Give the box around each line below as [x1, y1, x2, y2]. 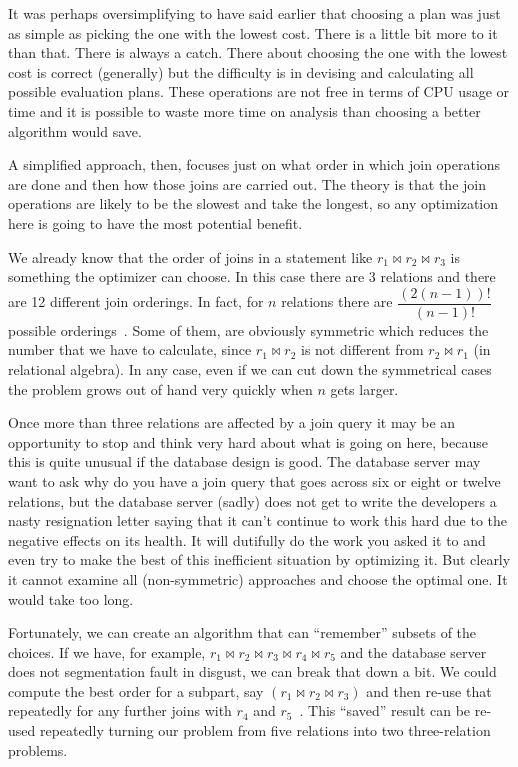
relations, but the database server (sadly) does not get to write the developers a [8, 490, 497, 511]
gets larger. [330, 378, 399, 399]
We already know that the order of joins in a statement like [8, 246, 373, 267]
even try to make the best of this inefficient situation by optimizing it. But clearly [8, 549, 511, 570]
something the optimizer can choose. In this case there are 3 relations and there [8, 266, 496, 287]
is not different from [300, 339, 424, 360]
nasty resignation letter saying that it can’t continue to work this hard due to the [8, 510, 508, 531]
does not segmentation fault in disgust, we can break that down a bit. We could [8, 661, 497, 682]
